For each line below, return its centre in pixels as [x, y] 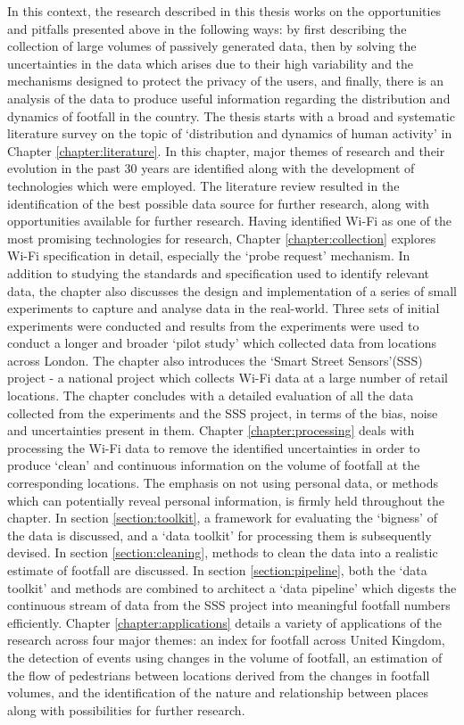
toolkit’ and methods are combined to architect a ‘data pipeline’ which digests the [232, 587]
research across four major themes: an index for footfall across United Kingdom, [226, 640]
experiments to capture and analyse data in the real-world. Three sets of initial [224, 308]
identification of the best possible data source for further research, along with [219, 203]
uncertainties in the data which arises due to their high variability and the [211, 63]
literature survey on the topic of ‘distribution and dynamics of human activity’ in [230, 133]
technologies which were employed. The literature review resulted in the [203, 185]
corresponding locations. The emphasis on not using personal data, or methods [223, 483]
